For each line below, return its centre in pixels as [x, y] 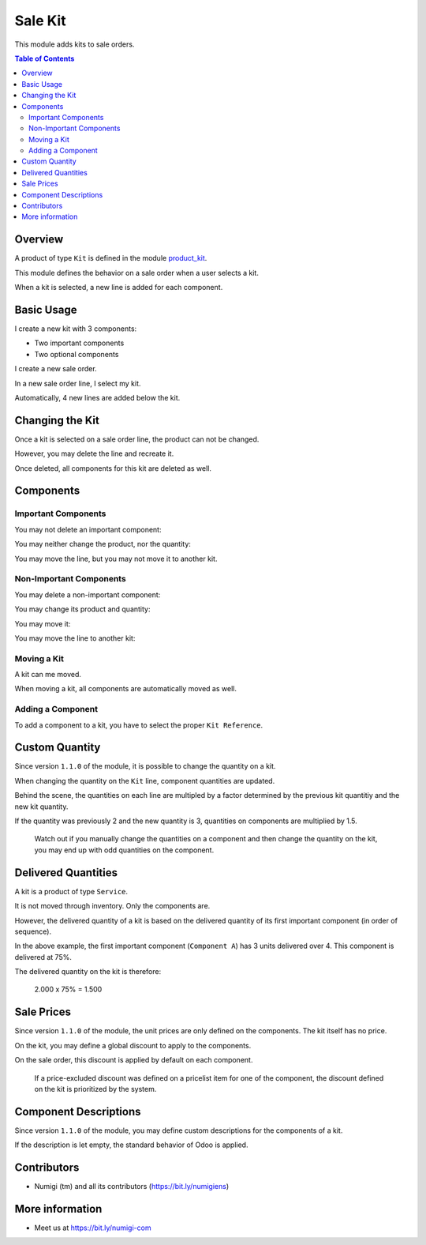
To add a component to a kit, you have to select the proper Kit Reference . [139, 725]
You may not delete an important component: [88, 529]
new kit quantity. [41, 807]
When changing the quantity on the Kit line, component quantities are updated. [145, 780]
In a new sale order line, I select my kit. [78, 383]
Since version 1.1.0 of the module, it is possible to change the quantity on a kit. [145, 766]
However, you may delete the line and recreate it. [94, 453]
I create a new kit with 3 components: [76, 329]
